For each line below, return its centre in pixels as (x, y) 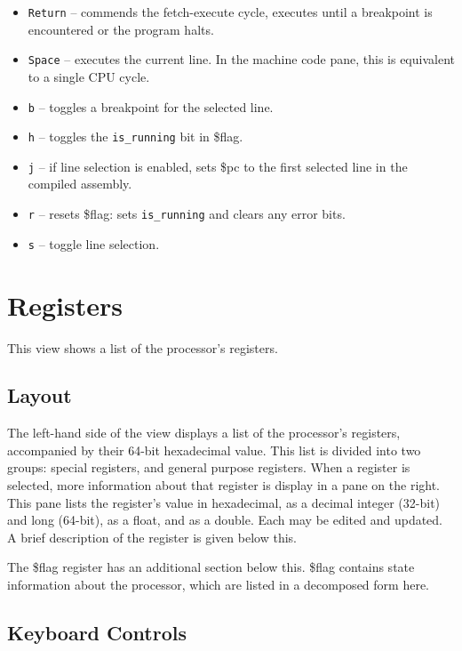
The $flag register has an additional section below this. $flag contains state (211, 567)
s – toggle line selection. (94, 243)
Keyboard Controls (97, 633)
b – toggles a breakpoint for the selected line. (151, 106)
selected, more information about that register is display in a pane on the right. (224, 485)
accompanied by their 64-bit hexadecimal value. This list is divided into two (214, 450)
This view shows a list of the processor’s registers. (143, 347)
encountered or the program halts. (121, 29)
